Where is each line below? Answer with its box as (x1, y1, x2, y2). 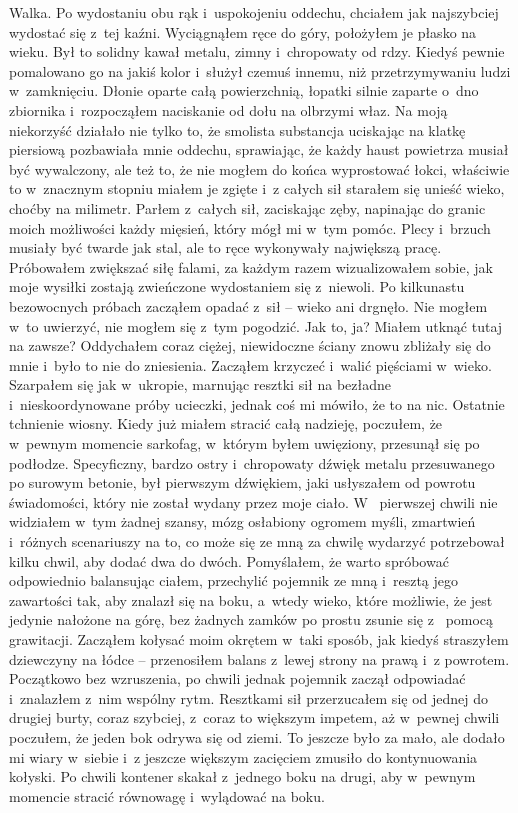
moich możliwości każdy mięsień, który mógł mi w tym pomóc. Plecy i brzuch (9, 217, 491, 238)
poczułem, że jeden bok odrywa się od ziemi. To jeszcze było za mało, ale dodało (9, 726, 505, 747)
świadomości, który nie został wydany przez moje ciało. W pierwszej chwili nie (9, 491, 498, 512)
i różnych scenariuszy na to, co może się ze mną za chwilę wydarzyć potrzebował (9, 531, 505, 552)
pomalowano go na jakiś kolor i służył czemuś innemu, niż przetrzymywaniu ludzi (9, 60, 511, 81)
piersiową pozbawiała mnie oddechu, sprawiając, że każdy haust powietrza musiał (9, 139, 509, 160)
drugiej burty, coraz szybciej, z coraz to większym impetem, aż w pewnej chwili (9, 707, 500, 728)
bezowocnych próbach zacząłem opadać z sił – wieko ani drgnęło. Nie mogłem (9, 295, 488, 316)
